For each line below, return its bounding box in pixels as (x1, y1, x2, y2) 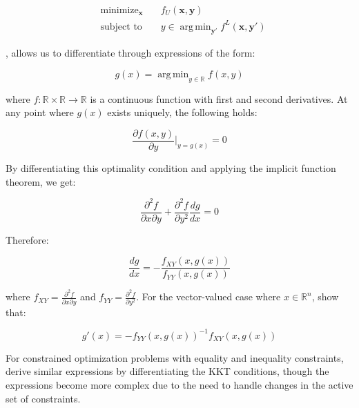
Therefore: (6, 232, 49, 246)
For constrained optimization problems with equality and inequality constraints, (6, 350, 344, 365)
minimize (100, 6, 139, 16)
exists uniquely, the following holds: (107, 105, 258, 119)
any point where (6, 105, 74, 119)
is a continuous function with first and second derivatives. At (90, 91, 348, 106)
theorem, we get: (6, 174, 76, 188)
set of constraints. (6, 391, 81, 405)
